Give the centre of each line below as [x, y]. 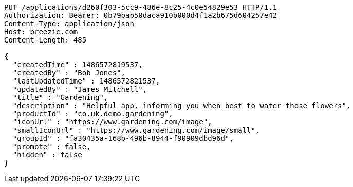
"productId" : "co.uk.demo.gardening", [93, 114]
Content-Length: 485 [45, 40]
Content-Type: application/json [69, 24]
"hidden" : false [47, 155]
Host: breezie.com [41, 32]
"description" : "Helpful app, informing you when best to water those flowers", [182, 106]
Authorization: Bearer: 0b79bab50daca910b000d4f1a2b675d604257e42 [141, 15]
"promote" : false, [52, 147]
